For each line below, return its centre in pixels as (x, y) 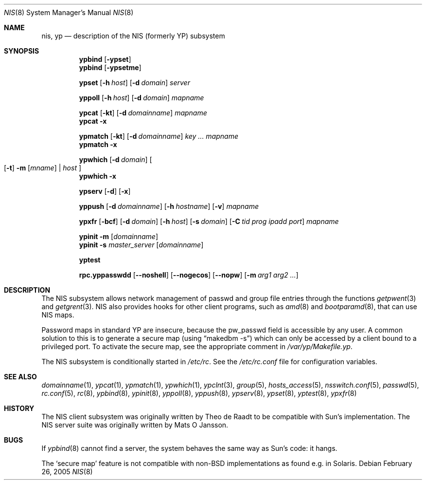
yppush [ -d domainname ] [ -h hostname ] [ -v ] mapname (169, 206)
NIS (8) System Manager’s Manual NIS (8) (69, 12)
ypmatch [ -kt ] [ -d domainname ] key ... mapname (159, 136)
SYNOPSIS (22, 51)
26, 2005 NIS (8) (67, 472)
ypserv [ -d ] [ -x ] (105, 191)
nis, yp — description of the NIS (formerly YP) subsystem (133, 36)
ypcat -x (93, 121)
